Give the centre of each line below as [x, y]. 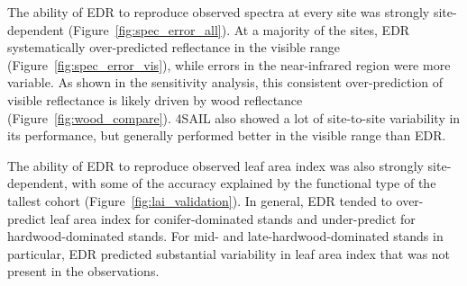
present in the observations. [83, 271]
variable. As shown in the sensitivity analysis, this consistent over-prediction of [225, 82]
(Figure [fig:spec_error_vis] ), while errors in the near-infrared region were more [229, 64]
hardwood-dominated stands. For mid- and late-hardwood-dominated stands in [225, 236]
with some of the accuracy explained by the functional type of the [254, 183]
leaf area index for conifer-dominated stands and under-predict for [233, 218]
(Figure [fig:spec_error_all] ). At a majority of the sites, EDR [239, 29]
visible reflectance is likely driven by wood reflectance [155, 99]
